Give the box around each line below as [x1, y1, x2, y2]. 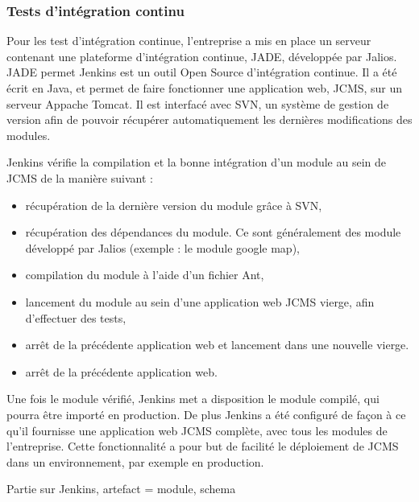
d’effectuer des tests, [25, 309, 127, 326]
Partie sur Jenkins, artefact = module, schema [6, 480, 236, 497]
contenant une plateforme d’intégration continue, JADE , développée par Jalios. [6, 47, 397, 64]
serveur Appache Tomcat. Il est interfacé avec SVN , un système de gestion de [6, 95, 389, 112]
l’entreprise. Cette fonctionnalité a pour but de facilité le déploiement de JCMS [6, 438, 399, 455]
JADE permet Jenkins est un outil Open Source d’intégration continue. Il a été [6, 64, 397, 80]
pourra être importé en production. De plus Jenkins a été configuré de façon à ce [6, 405, 406, 422]
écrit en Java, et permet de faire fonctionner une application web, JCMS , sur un [6, 80, 403, 96]
